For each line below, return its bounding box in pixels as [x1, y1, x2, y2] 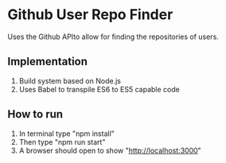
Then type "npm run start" [18, 137, 106, 146]
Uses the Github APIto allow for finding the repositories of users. [7, 32, 220, 41]
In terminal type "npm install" [18, 129, 115, 138]
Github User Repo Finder [7, 6, 173, 24]
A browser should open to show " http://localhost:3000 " [18, 146, 202, 155]
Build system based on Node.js [18, 76, 121, 85]
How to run [7, 107, 64, 121]
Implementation [7, 55, 88, 68]
